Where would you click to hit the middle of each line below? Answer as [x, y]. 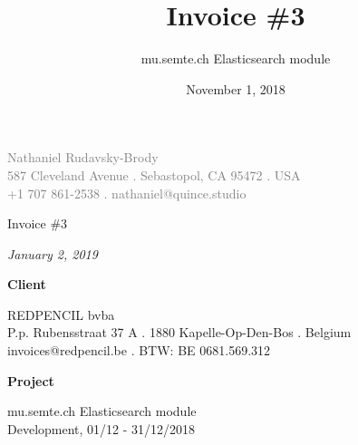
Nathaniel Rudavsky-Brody [83, 157]
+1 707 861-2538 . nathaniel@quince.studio [127, 193]
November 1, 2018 [236, 88]
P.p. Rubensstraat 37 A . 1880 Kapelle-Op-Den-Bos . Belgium [179, 332]
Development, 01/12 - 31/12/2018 [102, 428]
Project [31, 380]
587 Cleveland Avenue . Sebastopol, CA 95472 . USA [154, 174]
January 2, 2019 [53, 253]
